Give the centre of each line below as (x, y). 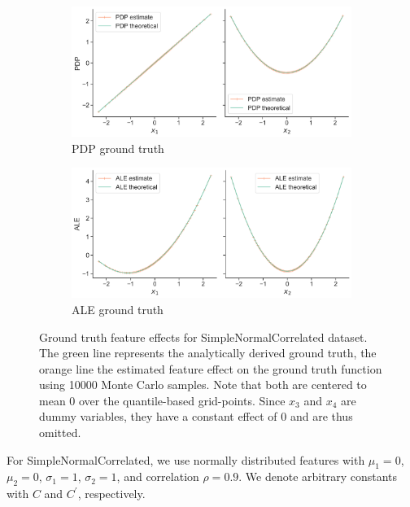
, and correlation (158, 476)
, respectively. (111, 494)
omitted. (60, 433)
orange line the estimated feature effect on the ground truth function (211, 368)
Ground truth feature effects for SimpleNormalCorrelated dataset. (203, 337)
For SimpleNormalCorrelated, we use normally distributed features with (186, 459)
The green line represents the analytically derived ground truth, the (208, 353)
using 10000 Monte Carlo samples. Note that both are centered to (203, 385)
